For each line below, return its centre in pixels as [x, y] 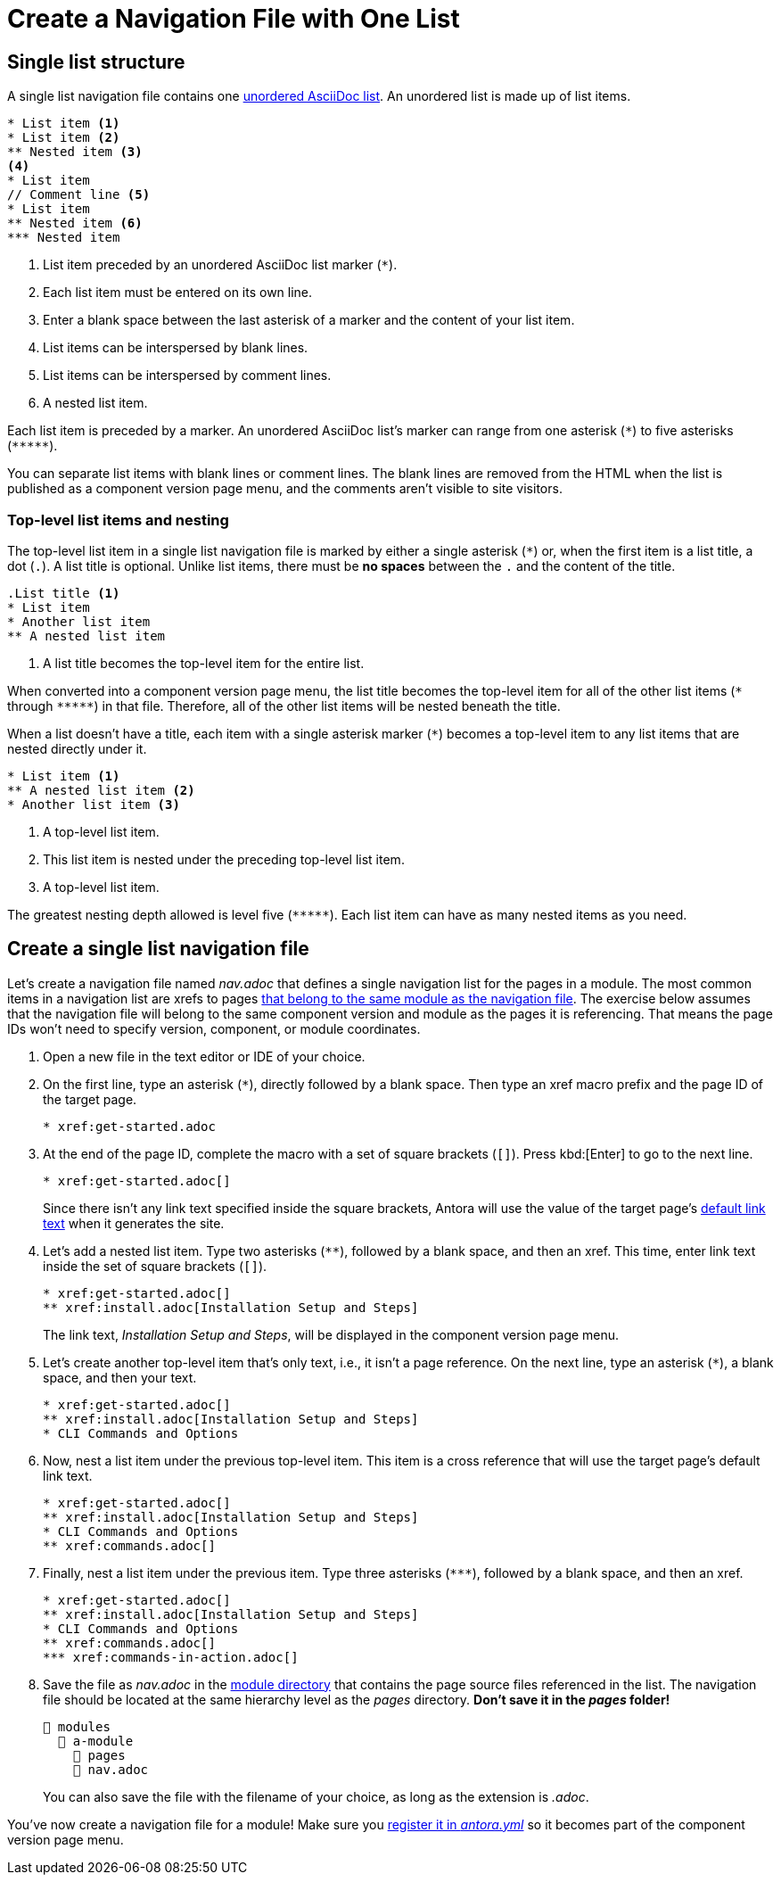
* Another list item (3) [94, 804]
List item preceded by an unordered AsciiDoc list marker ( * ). [220, 265]
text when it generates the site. [134, 1223]
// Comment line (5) [79, 195]
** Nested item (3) [75, 152]
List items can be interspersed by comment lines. [187, 376]
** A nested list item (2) [101, 790]
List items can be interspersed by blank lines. [176, 348]
